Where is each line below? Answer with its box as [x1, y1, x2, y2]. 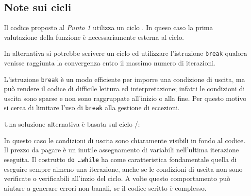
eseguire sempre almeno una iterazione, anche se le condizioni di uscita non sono [4, 163, 243, 174]
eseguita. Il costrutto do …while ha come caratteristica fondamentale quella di [4, 154, 237, 164]
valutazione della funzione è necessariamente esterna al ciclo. [4, 32, 184, 42]
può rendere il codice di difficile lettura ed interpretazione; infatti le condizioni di [4, 83, 245, 94]
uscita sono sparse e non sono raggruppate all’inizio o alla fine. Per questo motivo [4, 93, 247, 103]
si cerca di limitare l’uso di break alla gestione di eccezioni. [4, 102, 180, 113]
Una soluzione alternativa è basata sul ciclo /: [4, 119, 140, 129]
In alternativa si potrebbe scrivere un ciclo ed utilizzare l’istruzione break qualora [4, 48, 248, 58]
